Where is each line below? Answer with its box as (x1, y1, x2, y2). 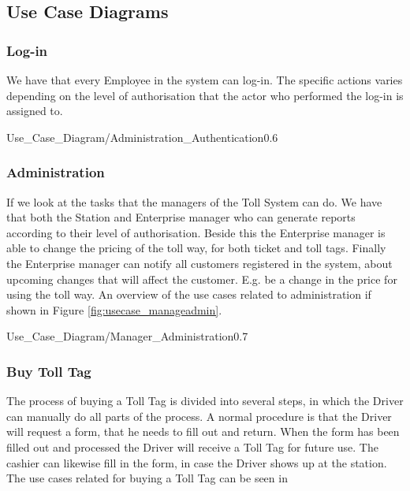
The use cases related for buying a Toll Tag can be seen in (6, 470, 288, 486)
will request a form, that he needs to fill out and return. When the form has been (6, 423, 400, 440)
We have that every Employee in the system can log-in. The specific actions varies (6, 72, 403, 87)
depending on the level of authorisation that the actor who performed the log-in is (6, 87, 404, 103)
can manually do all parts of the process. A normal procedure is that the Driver (6, 407, 392, 424)
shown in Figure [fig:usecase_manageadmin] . (6, 301, 222, 318)
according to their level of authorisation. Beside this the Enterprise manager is (6, 224, 386, 240)
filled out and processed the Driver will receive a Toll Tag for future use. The (6, 438, 378, 455)
